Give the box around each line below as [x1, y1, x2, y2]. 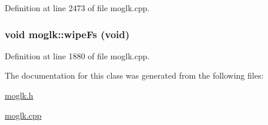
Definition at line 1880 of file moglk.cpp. [5, 49, 150, 62]
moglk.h [5, 89, 33, 101]
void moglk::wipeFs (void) [5, 26, 130, 41]
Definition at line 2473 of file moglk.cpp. [5, 2, 150, 13]
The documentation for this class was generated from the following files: [5, 69, 264, 82]
